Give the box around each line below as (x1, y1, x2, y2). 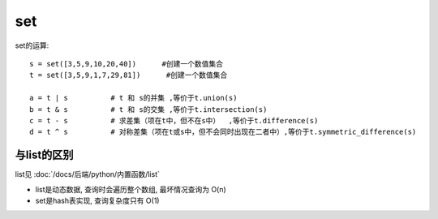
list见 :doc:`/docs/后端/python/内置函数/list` (15, 170, 160, 179)
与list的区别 (15, 148, 74, 162)
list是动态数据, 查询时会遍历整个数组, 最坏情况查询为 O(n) (35, 184, 226, 194)
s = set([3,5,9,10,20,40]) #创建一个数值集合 (29, 59, 223, 68)
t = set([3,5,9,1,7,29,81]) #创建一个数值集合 (29, 71, 228, 80)
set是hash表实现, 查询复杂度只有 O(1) (35, 195, 160, 205)
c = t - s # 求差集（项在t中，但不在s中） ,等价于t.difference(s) (29, 116, 319, 125)
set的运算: (15, 41, 49, 50)
